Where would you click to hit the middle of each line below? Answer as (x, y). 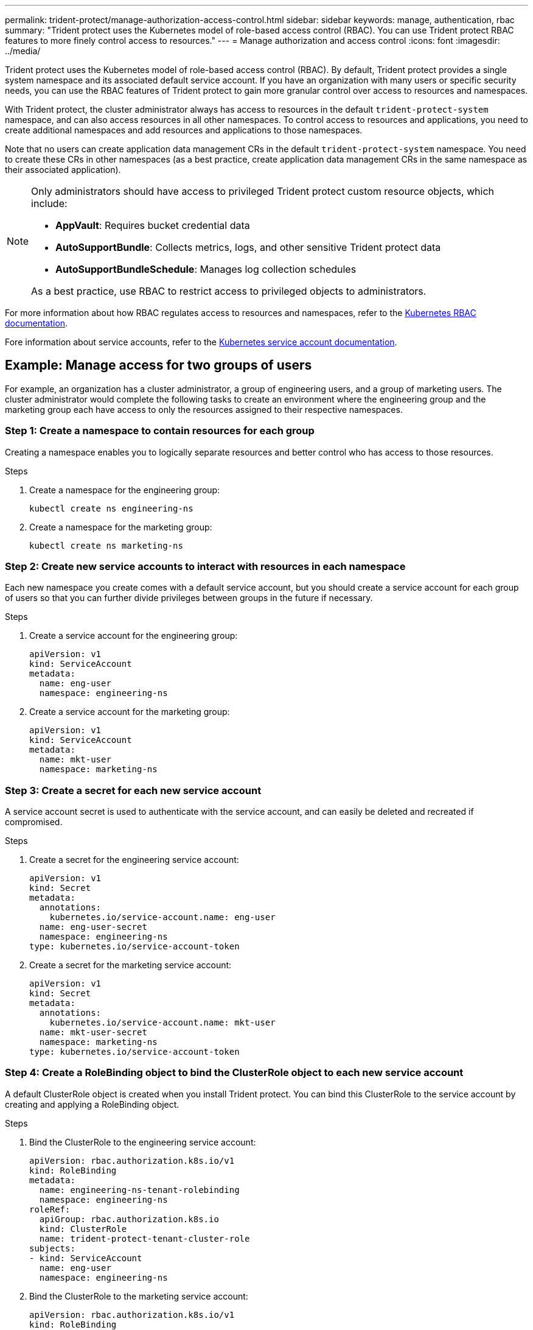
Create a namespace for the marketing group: (121, 527)
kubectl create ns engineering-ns (111, 508)
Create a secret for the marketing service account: (131, 965)
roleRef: (50, 1209)
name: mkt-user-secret (93, 1033)
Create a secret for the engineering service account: (134, 860)
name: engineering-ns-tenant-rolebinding (139, 1190)
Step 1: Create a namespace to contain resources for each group (160, 431)
